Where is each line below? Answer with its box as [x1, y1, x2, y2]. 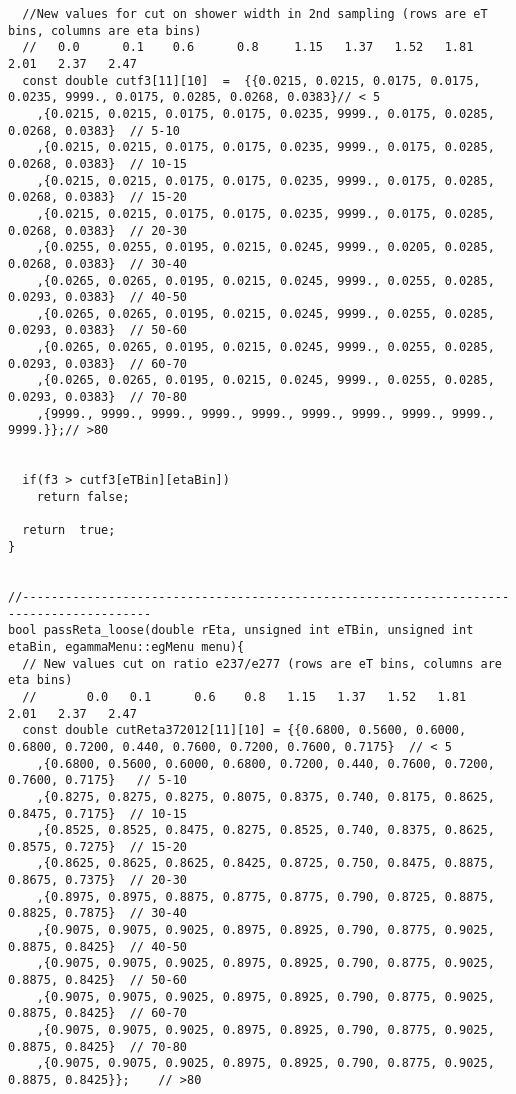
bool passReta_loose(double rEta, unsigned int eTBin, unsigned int [8, 623, 474, 638]
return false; [36, 490, 130, 505]
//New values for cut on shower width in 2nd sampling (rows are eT [22, 7, 488, 21]
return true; [22, 523, 116, 538]
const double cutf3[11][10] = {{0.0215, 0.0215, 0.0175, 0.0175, [22, 73, 481, 88]
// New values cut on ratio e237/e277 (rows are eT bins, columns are [22, 656, 502, 671]
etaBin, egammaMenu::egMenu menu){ [8, 639, 245, 654]
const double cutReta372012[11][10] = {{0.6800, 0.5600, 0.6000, [22, 723, 467, 738]
